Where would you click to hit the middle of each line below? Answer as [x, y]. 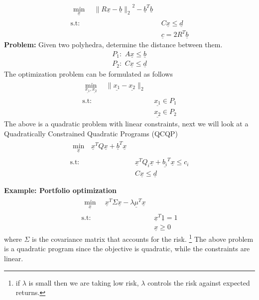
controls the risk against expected [199, 282]
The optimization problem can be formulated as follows [88, 73]
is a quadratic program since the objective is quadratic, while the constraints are [127, 249]
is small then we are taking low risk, [84, 282]
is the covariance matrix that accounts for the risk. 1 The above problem [143, 238]
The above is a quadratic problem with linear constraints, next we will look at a [126, 124]
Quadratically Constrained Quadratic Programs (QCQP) [91, 133]
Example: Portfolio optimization [61, 190]
